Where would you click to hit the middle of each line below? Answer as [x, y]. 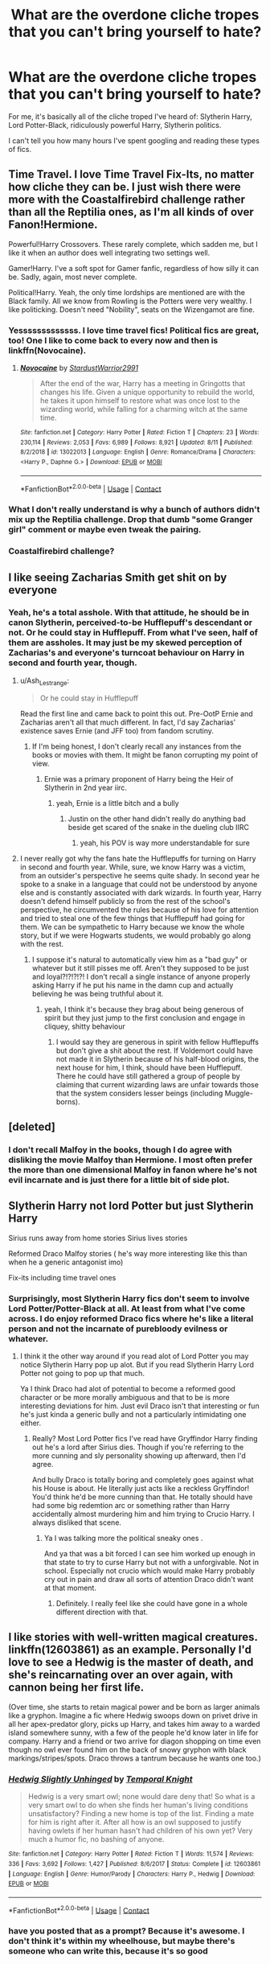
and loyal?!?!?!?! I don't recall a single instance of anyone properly [141, 976]
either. [31, 1423]
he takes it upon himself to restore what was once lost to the [140, 401]
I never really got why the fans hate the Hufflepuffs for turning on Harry [138, 858]
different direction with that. [102, 1612]
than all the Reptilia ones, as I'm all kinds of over [131, 212]
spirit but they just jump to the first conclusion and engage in [145, 1017]
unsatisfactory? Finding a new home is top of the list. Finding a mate [141, 1814]
